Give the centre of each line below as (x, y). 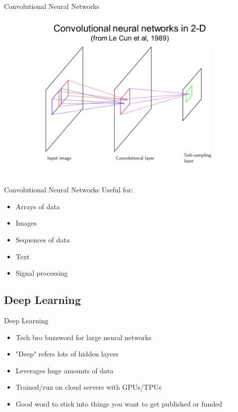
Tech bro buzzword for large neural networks (84, 337)
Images (26, 223)
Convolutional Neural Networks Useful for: (69, 190)
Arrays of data (38, 206)
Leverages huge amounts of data (64, 370)
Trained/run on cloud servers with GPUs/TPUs (89, 387)
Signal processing (42, 273)
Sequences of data (43, 239)
